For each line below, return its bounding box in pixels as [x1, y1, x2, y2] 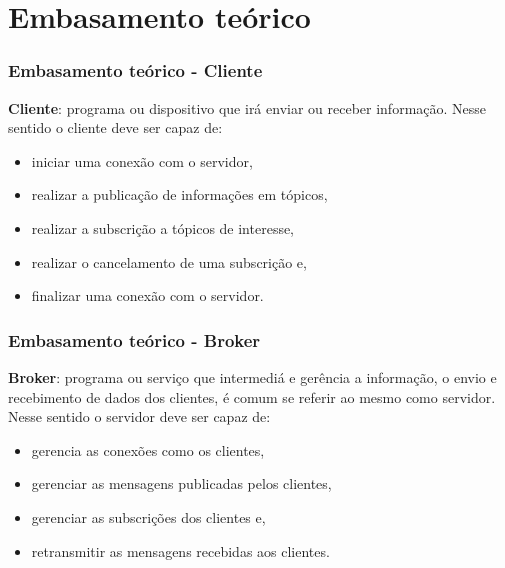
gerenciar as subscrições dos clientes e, [31, 506, 266, 527]
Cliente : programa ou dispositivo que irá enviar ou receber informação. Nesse [8, 97, 487, 118]
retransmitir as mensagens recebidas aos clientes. [31, 540, 330, 561]
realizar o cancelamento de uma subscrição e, [31, 251, 307, 272]
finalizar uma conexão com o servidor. [31, 285, 264, 306]
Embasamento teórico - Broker [8, 327, 261, 352]
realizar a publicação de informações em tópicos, [31, 184, 328, 205]
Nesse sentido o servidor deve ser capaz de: [8, 406, 271, 427]
